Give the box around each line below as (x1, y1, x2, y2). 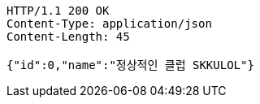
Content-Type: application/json (6, 17, 212, 30)
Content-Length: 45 (6, 30, 130, 43)
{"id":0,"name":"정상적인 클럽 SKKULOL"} (6, 58, 254, 71)
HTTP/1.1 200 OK (6, 4, 110, 17)
